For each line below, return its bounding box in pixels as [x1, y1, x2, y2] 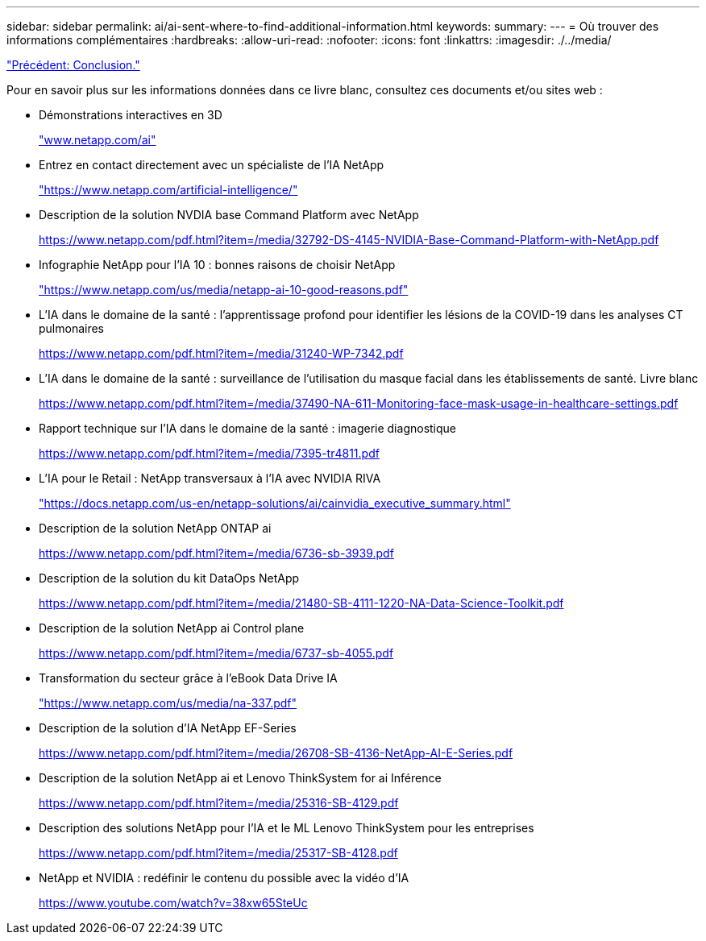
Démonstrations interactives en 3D [39, 108, 222, 122]
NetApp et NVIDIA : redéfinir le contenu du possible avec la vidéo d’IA [39, 871, 409, 885]
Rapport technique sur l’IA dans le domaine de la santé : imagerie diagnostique [39, 421, 456, 435]
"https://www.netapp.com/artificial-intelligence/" [39, 183, 298, 197]
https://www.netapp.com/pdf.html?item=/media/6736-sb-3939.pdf [39, 546, 394, 560]
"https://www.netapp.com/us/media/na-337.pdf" [39, 696, 297, 710]
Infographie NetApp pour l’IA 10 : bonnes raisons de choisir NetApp [39, 258, 396, 272]
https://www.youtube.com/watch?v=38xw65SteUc [39, 896, 308, 910]
